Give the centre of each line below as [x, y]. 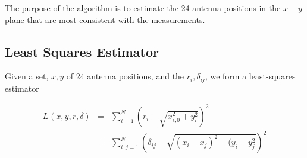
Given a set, [27, 76]
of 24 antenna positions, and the [125, 76]
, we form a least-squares [250, 76]
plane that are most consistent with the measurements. [105, 19]
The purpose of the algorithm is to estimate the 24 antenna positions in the [143, 8]
